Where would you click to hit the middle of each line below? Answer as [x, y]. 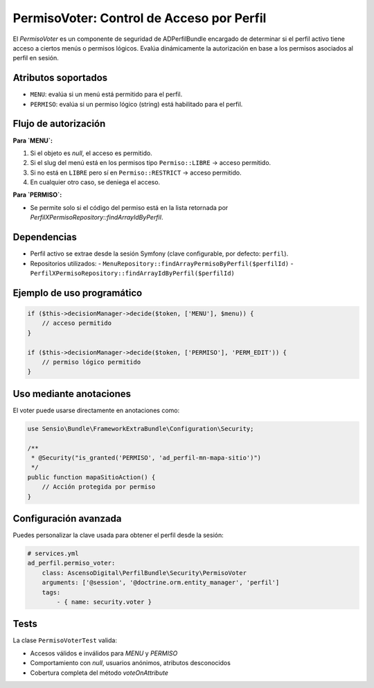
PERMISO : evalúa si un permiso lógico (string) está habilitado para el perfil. [136, 104]
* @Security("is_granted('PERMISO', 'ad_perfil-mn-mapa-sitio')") [146, 458]
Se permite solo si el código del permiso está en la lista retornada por [129, 207]
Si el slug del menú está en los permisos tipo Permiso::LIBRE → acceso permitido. [151, 163]
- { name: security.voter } [104, 602]
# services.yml [53, 553]
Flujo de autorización [59, 124]
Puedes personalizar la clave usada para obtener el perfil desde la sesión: [118, 535]
